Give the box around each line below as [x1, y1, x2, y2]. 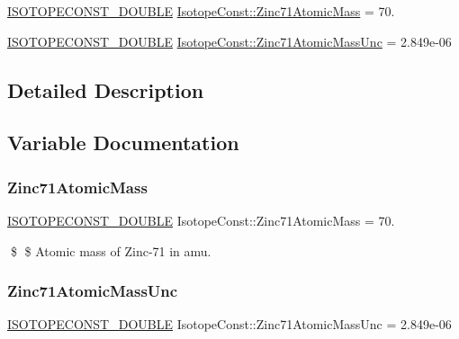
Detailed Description [7, 76, 204, 103]
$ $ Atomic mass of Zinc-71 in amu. [10, 241, 211, 260]
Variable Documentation [7, 129, 239, 156]
